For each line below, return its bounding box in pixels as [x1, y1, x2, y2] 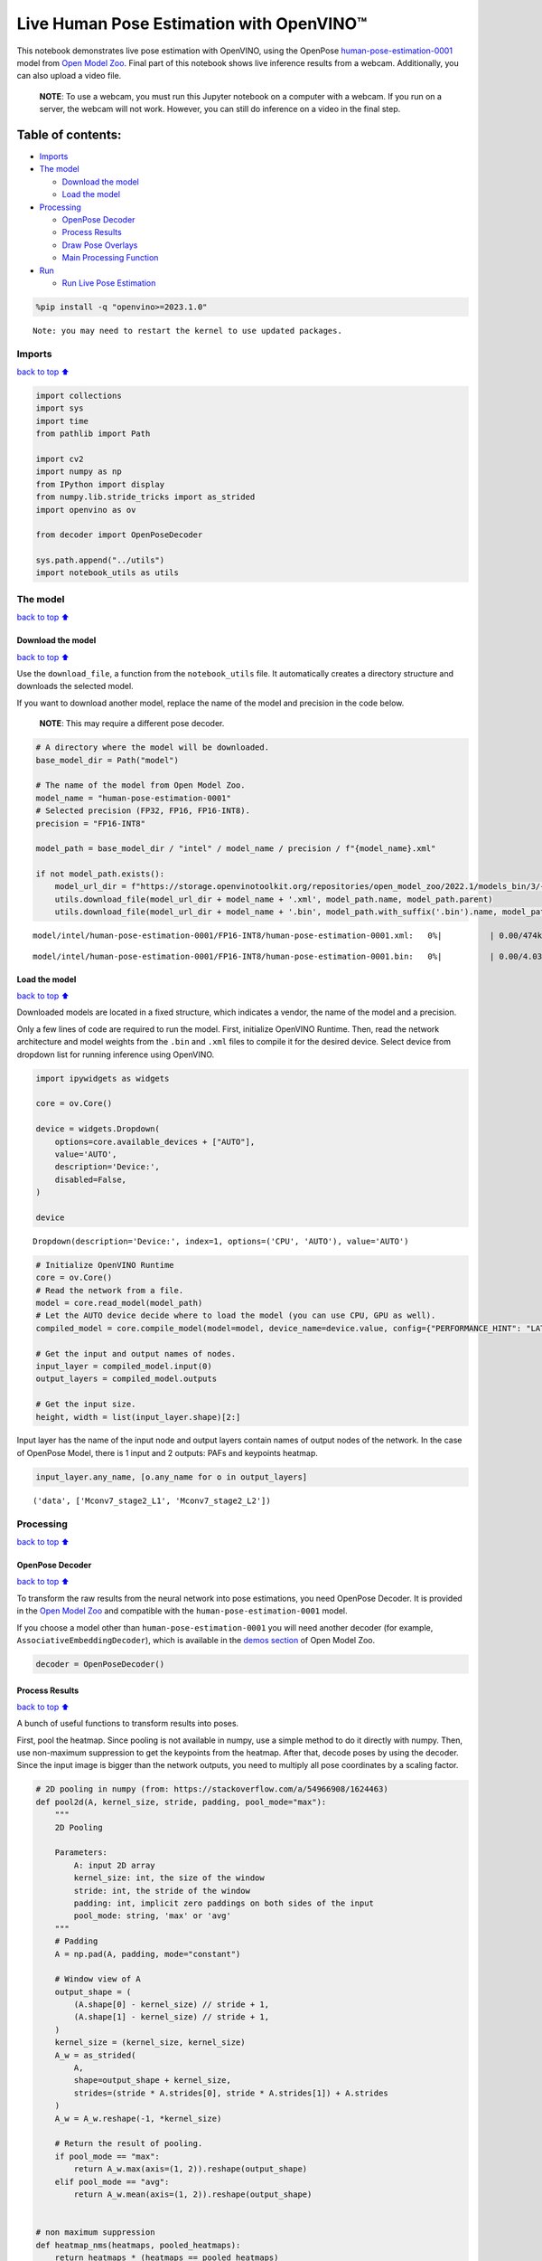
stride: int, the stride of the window [73, 1886, 250, 1896]
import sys [35, 403, 84, 413]
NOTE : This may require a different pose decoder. [39, 718, 225, 729]
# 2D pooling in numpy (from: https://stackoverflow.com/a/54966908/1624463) [35, 1784, 388, 1794]
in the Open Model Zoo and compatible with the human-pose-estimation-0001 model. [16, 1605, 348, 1616]
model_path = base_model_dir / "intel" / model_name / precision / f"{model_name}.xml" [35, 844, 436, 854]
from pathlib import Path [35, 429, 151, 439]
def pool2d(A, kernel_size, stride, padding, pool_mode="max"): [35, 1796, 327, 1807]
